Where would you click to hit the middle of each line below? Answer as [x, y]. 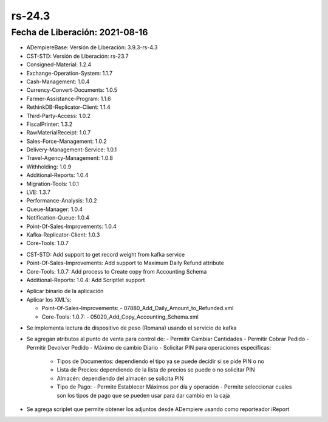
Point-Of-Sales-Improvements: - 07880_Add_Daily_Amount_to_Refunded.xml [138, 308]
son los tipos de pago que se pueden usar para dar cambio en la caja [143, 395]
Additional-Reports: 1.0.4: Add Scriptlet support [86, 280]
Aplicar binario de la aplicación [65, 291]
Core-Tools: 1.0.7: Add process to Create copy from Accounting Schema [117, 271]
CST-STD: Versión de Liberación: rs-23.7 [77, 56]
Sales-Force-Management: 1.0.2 [67, 141]
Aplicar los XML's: [49, 299]
